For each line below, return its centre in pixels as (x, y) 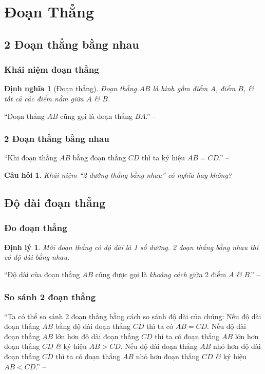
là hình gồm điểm (180, 88)
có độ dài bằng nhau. (37, 257)
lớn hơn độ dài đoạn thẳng (97, 336)
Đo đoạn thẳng (36, 228)
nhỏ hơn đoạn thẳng (168, 356)
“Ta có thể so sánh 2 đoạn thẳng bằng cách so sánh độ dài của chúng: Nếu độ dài (133, 316)
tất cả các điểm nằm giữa (44, 98)
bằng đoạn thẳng (99, 158)
